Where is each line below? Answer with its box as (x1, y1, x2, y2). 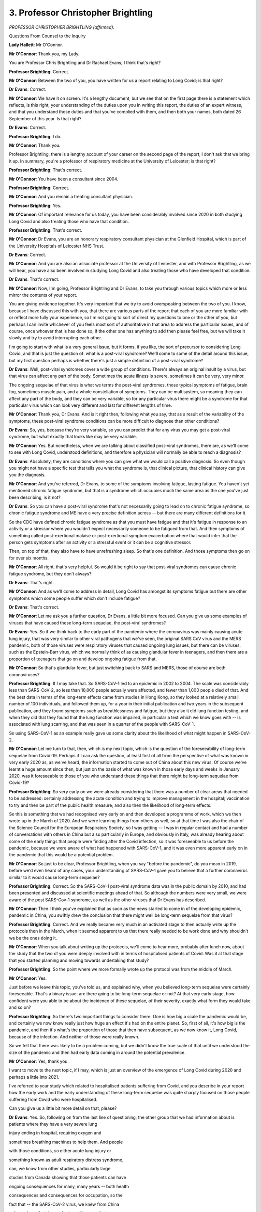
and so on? (9, 1005, 31, 1010)
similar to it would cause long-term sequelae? (9, 874, 100, 880)
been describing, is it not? (9, 494, 60, 500)
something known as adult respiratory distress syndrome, (9, 1157, 124, 1163)
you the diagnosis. (9, 472, 46, 478)
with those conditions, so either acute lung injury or (9, 1148, 111, 1154)
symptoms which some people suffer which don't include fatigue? (9, 595, 140, 601)
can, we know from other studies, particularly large (9, 1165, 111, 1171)
